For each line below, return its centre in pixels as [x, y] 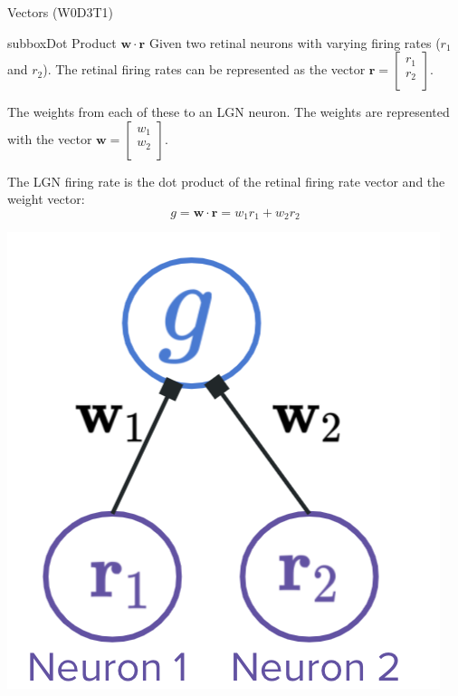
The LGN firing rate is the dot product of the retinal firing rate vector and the [226, 181]
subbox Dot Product [62, 42]
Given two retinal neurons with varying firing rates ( [295, 42]
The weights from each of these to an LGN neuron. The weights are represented [229, 112]
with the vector [50, 138]
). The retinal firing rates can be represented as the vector [204, 69]
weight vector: [46, 199]
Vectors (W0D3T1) [60, 12]
